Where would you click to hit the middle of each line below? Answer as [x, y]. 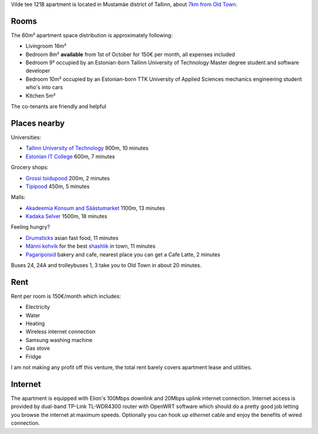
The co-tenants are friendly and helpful [59, 107]
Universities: [26, 137]
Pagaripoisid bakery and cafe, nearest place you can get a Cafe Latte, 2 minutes [123, 254]
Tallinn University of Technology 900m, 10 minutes [87, 148]
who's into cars [44, 87]
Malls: [18, 197]
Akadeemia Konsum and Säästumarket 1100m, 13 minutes [95, 208]
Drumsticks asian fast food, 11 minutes [72, 238]
